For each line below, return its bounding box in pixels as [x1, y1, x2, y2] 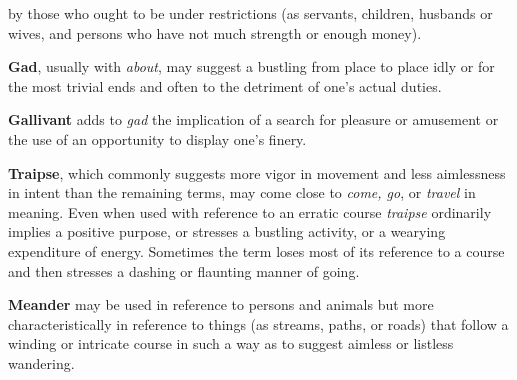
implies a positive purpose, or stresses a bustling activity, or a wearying [8, 221, 446, 242]
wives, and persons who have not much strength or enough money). [8, 22, 422, 43]
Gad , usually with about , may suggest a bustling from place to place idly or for [8, 56, 495, 77]
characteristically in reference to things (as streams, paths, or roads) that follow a [8, 313, 509, 334]
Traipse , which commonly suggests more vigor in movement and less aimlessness [8, 162, 506, 183]
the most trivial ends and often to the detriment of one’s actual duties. [8, 75, 442, 96]
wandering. [8, 352, 75, 373]
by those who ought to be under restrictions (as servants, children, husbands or [8, 3, 493, 23]
